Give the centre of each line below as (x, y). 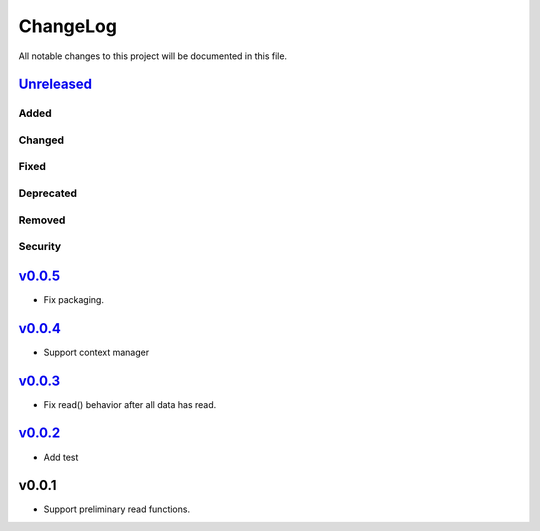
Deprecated (48, 193)
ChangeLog (67, 26)
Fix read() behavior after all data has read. (130, 404)
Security (40, 247)
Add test (61, 457)
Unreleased (55, 84)
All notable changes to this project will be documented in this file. (153, 56)
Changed (41, 140)
